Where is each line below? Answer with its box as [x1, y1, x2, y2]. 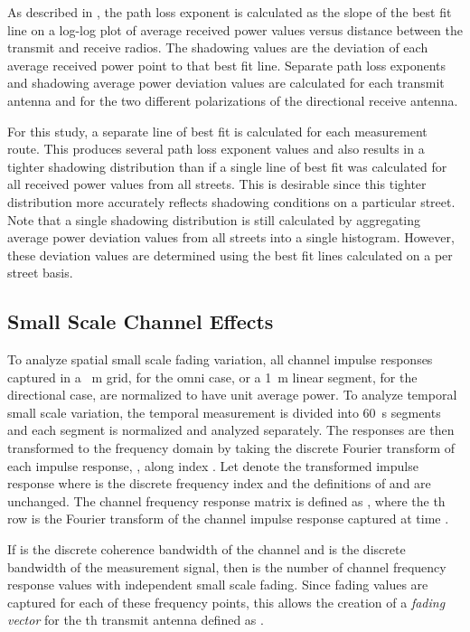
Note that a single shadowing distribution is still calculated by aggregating [7, 210, 421, 229]
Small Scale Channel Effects [7, 307, 274, 335]
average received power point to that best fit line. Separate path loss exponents [7, 55, 446, 74]
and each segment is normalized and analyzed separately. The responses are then [7, 420, 455, 439]
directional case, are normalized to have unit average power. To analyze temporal [7, 385, 457, 404]
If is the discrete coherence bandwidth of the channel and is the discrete [7, 540, 406, 559]
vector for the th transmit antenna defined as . [7, 610, 264, 629]
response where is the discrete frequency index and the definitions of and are [7, 474, 431, 493]
